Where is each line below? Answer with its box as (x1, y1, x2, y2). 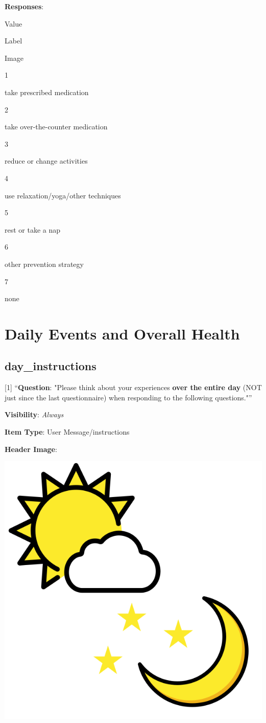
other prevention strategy (5, 258, 84, 269)
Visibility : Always (5, 409, 64, 420)
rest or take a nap (5, 224, 61, 235)
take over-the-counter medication (5, 121, 108, 132)
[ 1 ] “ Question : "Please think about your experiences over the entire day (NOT (5, 382, 262, 393)
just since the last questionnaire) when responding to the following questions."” (5, 392, 252, 402)
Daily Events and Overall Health (5, 323, 240, 344)
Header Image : (5, 443, 57, 454)
